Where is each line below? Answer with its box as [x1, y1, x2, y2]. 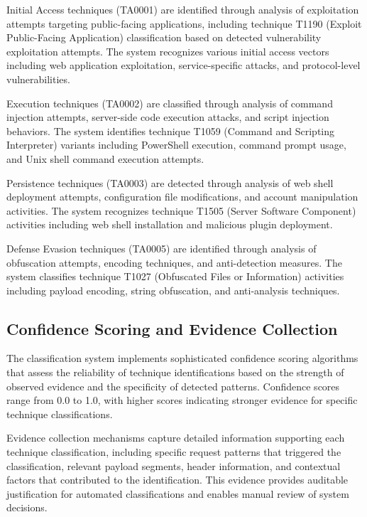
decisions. [6, 500, 48, 515]
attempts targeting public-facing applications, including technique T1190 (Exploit [6, 16, 362, 31]
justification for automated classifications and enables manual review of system [6, 486, 349, 501]
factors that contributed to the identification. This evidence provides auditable [6, 472, 349, 487]
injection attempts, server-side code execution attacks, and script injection [6, 110, 329, 124]
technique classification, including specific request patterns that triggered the [6, 444, 341, 459]
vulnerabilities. [6, 71, 70, 86]
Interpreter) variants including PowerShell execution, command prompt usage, [6, 137, 346, 152]
